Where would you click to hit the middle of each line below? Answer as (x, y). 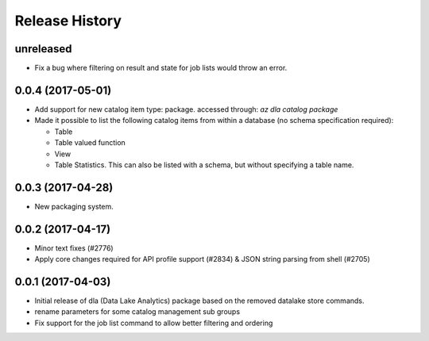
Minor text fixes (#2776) (74, 248)
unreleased (43, 49)
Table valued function (90, 143)
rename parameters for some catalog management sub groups (137, 312)
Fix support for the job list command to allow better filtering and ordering (154, 323)
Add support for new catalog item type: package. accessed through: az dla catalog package (186, 109)
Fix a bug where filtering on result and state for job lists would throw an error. (161, 68)
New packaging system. (74, 206)
